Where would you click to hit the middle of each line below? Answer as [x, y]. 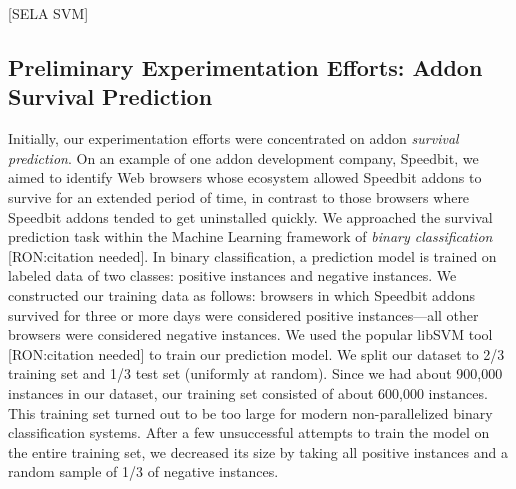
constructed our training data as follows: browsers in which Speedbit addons [241, 294]
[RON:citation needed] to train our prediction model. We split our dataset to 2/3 [256, 353]
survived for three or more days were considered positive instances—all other [243, 314]
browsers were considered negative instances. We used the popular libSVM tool [250, 334]
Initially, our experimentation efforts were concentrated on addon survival [233, 138]
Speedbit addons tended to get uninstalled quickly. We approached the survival [250, 216]
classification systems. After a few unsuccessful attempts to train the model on [249, 432]
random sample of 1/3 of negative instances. [143, 471]
